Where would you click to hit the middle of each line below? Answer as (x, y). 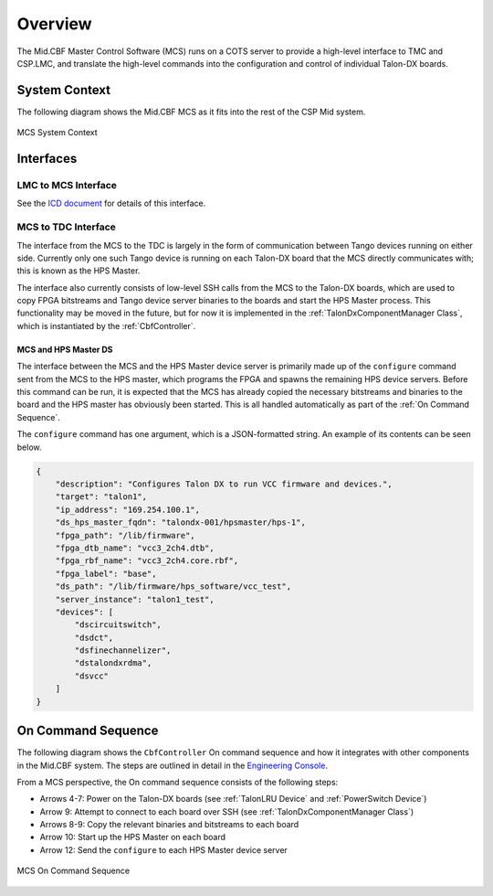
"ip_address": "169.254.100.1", (128, 509)
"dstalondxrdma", (113, 663)
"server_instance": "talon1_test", (135, 599)
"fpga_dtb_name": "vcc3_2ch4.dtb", (135, 548)
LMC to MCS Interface (67, 186)
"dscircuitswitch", (118, 625)
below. (29, 447)
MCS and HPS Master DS (65, 349)
